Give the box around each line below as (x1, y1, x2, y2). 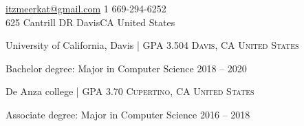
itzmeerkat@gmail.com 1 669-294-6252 (6, 1, 166, 15)
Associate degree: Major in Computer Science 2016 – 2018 (6, 107, 250, 121)
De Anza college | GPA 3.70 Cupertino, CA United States (6, 84, 254, 98)
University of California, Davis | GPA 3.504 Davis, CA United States (6, 38, 299, 52)
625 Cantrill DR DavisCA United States (6, 14, 175, 29)
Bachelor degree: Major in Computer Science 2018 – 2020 (6, 61, 247, 75)
